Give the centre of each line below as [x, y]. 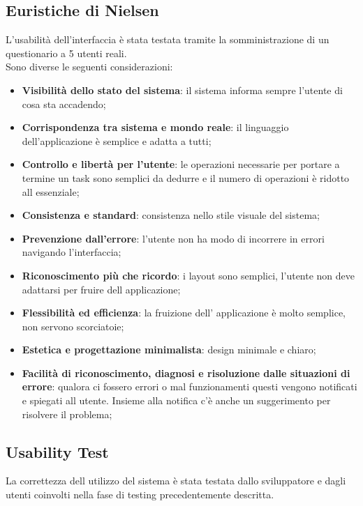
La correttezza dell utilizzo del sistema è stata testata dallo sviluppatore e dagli [176, 481]
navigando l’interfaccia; [72, 252]
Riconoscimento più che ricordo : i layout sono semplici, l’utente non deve [188, 275]
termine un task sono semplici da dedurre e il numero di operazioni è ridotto [186, 177]
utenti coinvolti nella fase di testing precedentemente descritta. [140, 495]
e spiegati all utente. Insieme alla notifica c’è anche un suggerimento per [176, 400]
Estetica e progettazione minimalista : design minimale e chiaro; [169, 350]
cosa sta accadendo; [64, 103]
